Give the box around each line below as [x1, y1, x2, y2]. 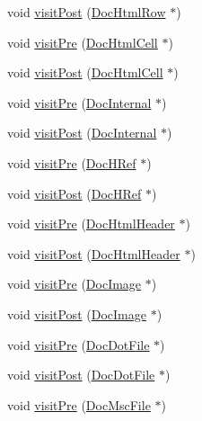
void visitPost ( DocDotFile [7, 365, 155, 384]
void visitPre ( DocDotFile [7, 335, 150, 354]
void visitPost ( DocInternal [7, 123, 157, 142]
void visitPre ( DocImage [7, 274, 142, 293]
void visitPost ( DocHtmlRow [7, 3, 166, 21]
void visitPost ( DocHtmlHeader [7, 244, 180, 263]
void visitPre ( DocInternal [7, 93, 152, 112]
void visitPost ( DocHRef [7, 184, 142, 202]
